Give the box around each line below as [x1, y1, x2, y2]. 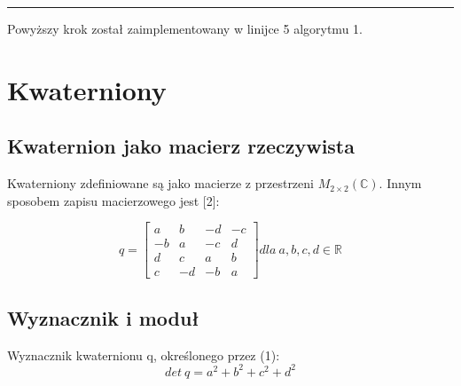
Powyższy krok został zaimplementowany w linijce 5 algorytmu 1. [7, 20, 363, 37]
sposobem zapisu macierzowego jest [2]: [7, 191, 220, 209]
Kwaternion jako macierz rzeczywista [7, 132, 355, 160]
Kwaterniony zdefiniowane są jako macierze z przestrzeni [7, 174, 314, 193]
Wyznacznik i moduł [7, 303, 199, 331]
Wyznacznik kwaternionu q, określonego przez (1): [7, 345, 280, 364]
